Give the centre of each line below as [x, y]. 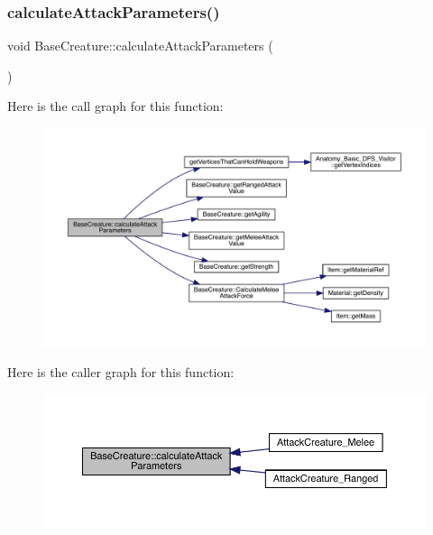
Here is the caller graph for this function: [121, 372]
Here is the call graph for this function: [115, 106]
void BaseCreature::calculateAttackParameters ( [140, 46]
